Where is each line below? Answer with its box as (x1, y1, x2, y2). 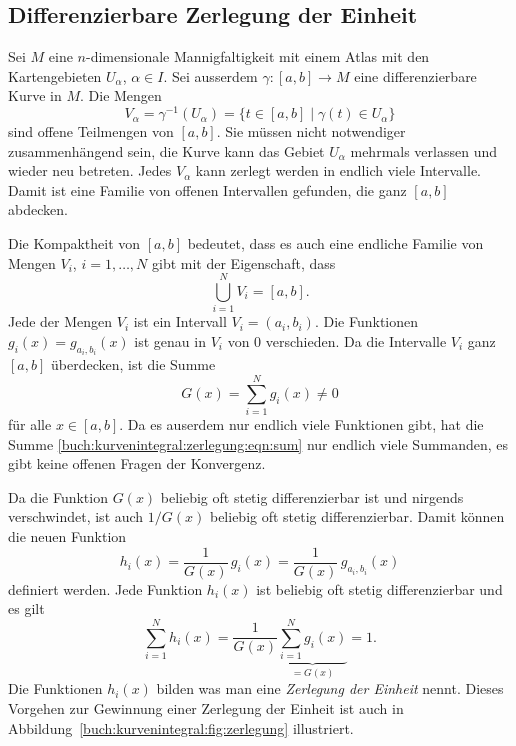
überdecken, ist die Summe (50, 354, 216, 375)
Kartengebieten (8, 65, 102, 86)
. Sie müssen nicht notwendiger (216, 121, 406, 142)
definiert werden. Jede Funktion (8, 578, 203, 599)
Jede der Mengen (8, 311, 113, 332)
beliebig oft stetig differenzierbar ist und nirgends (160, 486, 464, 507)
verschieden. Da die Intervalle (265, 330, 447, 351)
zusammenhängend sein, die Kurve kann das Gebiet (8, 140, 325, 161)
